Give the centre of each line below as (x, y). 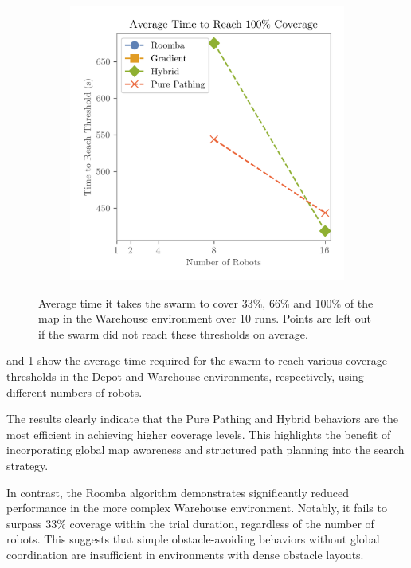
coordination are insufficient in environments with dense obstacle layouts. (185, 554)
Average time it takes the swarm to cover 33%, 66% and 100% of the (206, 302)
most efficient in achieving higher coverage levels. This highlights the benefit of (199, 434)
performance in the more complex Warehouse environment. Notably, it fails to (197, 508)
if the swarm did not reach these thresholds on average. (173, 333)
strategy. (27, 465)
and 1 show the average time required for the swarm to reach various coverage (197, 360)
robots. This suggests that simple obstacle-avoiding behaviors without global (193, 539)
